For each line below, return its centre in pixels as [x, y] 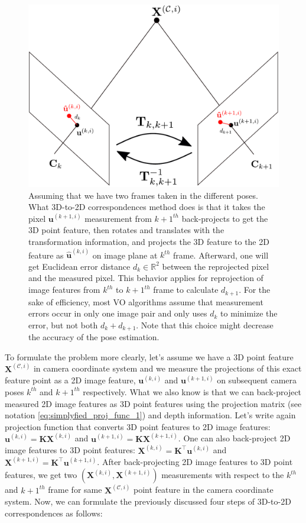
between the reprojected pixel [216, 266]
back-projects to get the [225, 218]
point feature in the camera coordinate [204, 490]
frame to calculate [186, 290]
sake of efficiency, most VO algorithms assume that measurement [146, 301]
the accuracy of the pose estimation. [94, 337]
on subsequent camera [257, 380]
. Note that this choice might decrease [205, 325]
